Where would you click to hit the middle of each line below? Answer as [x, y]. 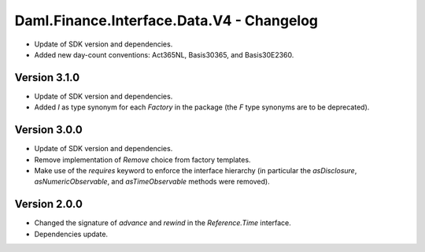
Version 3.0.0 [48, 130]
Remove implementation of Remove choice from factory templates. [142, 159]
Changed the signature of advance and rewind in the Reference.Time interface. [163, 223]
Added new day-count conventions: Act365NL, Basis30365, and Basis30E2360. [164, 54]
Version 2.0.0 [48, 204]
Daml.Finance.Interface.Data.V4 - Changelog [166, 20]
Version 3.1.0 [47, 78]
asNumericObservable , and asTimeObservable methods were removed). [152, 182]
